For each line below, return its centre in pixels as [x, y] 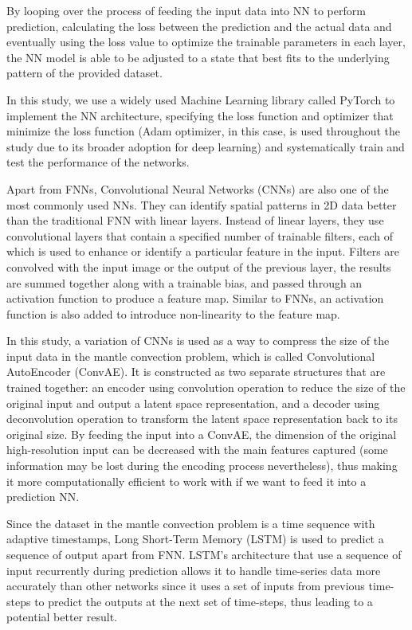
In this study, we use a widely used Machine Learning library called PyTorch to [201, 99]
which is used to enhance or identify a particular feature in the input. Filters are [203, 251]
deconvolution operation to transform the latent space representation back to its [202, 419]
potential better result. [62, 617]
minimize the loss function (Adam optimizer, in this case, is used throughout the [204, 131]
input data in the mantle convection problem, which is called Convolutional [191, 356]
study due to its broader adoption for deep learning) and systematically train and [206, 146]
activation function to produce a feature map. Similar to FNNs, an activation [195, 298]
